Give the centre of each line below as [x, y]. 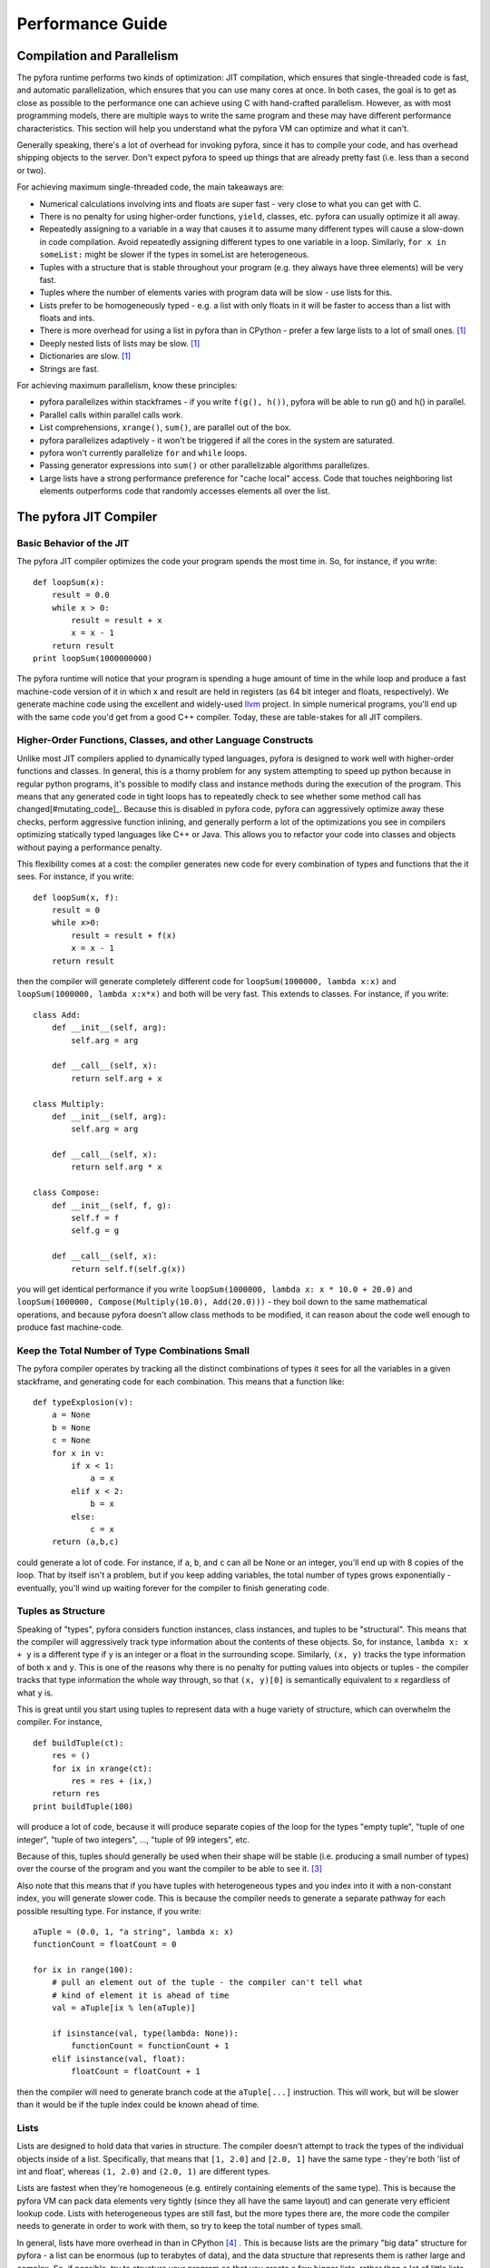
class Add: [57, 1015]
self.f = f [95, 1218]
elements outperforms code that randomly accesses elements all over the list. [185, 491]
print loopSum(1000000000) [93, 659]
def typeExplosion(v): [83, 1403]
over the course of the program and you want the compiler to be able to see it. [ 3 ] [169, 1869]
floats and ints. [67, 318]
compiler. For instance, [59, 1722]
